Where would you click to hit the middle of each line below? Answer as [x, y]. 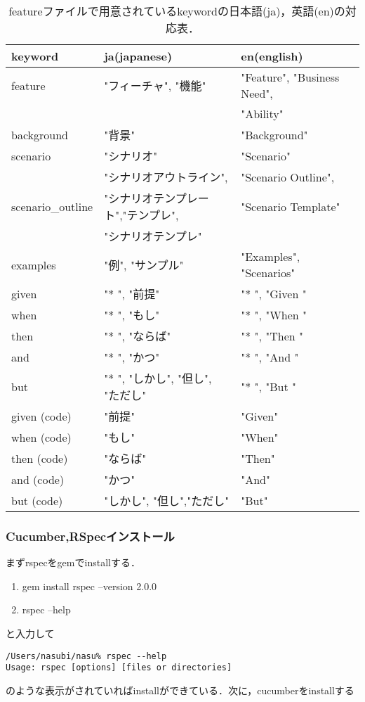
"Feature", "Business [290, 77]
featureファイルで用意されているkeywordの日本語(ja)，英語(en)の [177, 11]
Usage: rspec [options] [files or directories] [119, 668]
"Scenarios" [268, 273]
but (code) [37, 500]
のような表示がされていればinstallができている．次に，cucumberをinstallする [180, 690]
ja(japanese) [138, 56]
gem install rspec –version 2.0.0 [89, 586]
